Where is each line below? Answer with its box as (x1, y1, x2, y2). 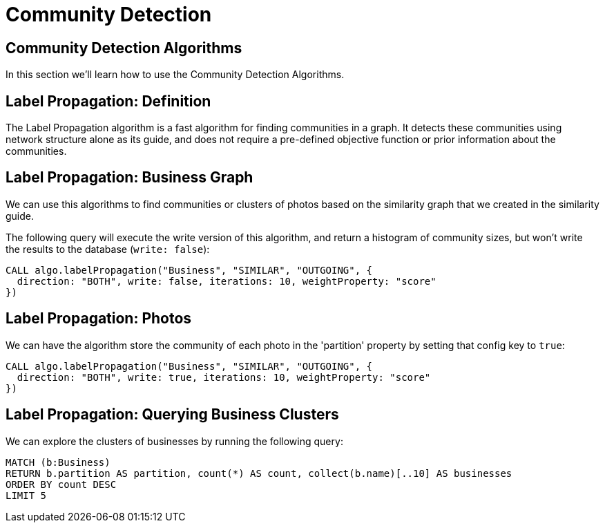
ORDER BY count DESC (6, 478, 117, 490)
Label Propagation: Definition (6, 92, 211, 110)
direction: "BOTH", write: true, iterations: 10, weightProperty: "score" (17, 371, 431, 383)
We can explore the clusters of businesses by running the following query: (6, 435, 343, 447)
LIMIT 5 (6, 489, 47, 501)
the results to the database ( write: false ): (6, 243, 210, 255)
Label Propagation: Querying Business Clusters (6, 406, 339, 424)
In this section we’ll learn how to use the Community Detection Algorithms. (6, 68, 345, 81)
